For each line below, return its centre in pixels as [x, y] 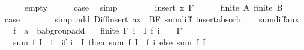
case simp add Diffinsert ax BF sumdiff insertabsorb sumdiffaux [152, 19]
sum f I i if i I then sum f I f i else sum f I [109, 41]
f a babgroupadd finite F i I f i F [97, 30]
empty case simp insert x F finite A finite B [153, 7]
